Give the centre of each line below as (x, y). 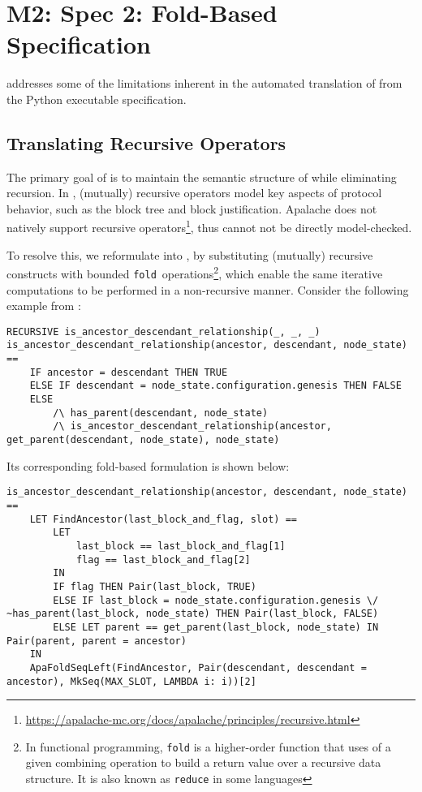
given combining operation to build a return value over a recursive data (203, 762)
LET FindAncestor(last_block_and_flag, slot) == (163, 519)
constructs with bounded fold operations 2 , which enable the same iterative (195, 272)
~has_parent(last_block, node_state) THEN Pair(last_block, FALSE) (193, 614)
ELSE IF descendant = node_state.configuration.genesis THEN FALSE (215, 386)
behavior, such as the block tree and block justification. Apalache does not (192, 208)
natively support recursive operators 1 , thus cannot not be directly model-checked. (209, 226)
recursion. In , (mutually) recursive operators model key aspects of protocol (194, 193)
